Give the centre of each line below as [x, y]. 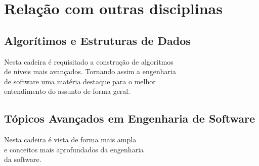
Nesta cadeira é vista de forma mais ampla [70, 140]
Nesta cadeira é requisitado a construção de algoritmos [89, 61]
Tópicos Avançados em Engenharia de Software [130, 118]
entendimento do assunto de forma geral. [67, 91]
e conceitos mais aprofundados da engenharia [74, 149]
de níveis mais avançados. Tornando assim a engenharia [90, 71]
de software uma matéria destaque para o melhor [80, 81]
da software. [23, 159]
